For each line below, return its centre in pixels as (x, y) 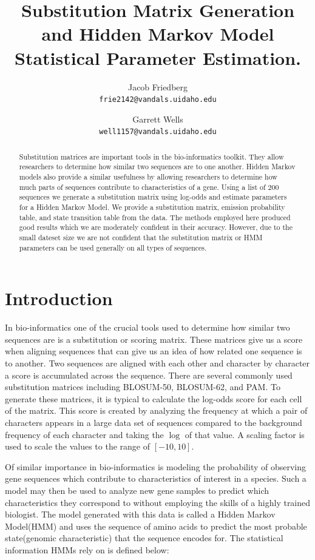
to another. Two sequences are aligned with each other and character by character (157, 363)
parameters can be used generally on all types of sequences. (113, 247)
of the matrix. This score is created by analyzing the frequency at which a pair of (156, 410)
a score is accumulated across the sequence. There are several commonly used (149, 375)
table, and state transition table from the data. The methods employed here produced (155, 217)
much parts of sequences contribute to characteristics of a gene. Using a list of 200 (149, 187)
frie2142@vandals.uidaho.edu (158, 100)
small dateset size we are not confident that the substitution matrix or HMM (141, 238)
